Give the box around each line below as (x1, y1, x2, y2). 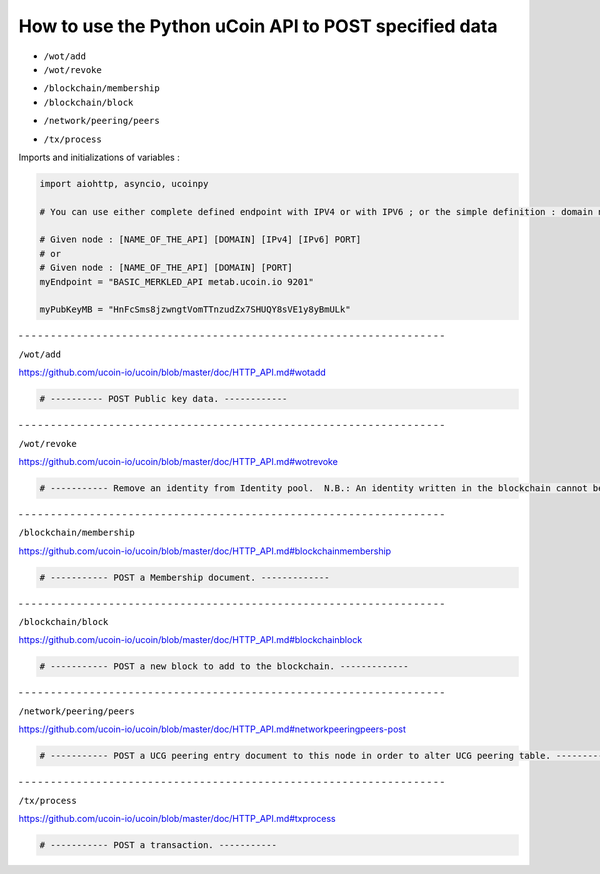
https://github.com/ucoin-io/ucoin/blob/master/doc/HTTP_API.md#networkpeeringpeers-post (18, 723, 407, 735)
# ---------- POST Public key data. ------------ (39, 393, 288, 405)
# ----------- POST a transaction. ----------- (39, 839, 277, 850)
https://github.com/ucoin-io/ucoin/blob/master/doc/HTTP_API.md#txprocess (18, 812, 336, 824)
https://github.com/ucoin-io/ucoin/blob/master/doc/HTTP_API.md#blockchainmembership (18, 545, 392, 557)
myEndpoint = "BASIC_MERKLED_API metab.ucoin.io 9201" (39, 276, 314, 287)
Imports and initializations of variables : (18, 151, 180, 163)
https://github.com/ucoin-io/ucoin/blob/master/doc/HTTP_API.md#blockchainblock (18, 634, 363, 646)
